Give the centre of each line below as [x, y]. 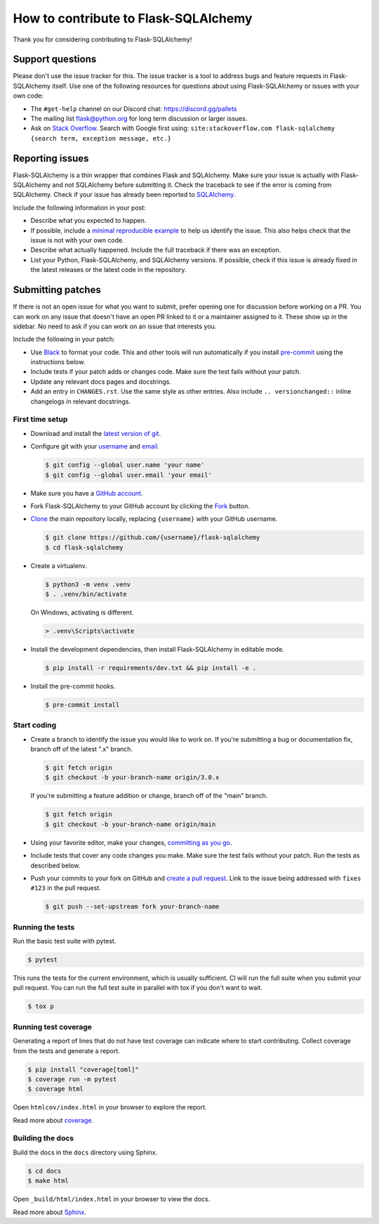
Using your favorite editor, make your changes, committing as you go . [131, 842]
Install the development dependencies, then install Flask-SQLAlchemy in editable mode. [157, 649]
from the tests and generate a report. [67, 1050]
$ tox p [41, 1006]
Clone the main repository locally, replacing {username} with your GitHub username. [154, 519]
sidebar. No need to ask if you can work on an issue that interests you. [115, 326]
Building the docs [43, 1138]
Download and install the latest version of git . [96, 433]
